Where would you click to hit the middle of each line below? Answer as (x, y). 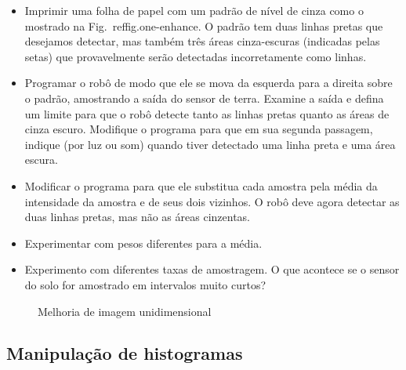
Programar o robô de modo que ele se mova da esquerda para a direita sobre (208, 83)
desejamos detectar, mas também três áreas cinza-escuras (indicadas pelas (202, 41)
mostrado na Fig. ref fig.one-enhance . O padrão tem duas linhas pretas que (204, 25)
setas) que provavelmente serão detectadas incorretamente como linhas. (196, 56)
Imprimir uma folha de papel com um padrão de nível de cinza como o (194, 10)
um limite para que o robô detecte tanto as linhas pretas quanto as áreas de (207, 113)
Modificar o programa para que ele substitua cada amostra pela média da (201, 185)
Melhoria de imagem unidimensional (125, 311)
